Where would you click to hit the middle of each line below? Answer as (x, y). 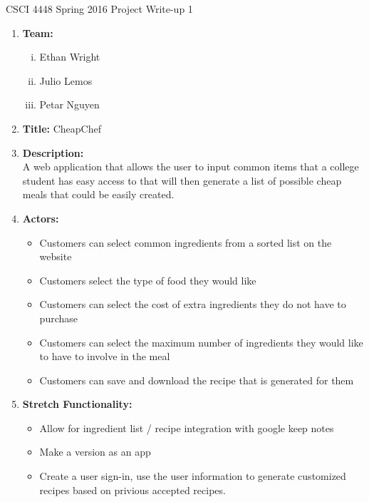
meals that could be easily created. (98, 194)
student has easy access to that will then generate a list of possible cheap (182, 180)
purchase (58, 318)
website (56, 256)
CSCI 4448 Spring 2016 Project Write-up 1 (99, 9)
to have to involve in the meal (105, 356)
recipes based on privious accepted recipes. (132, 490)
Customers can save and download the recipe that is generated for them (197, 380)
